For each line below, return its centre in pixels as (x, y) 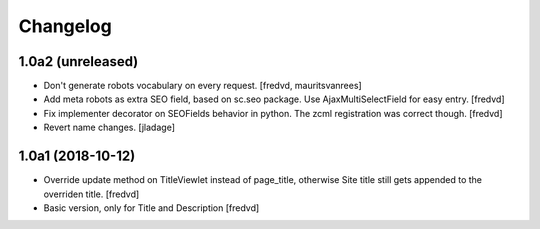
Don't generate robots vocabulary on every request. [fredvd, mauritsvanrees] (202, 86)
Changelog (65, 26)
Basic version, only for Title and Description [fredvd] (151, 207)
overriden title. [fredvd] (91, 194)
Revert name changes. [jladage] (109, 127)
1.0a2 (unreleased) (78, 61)
